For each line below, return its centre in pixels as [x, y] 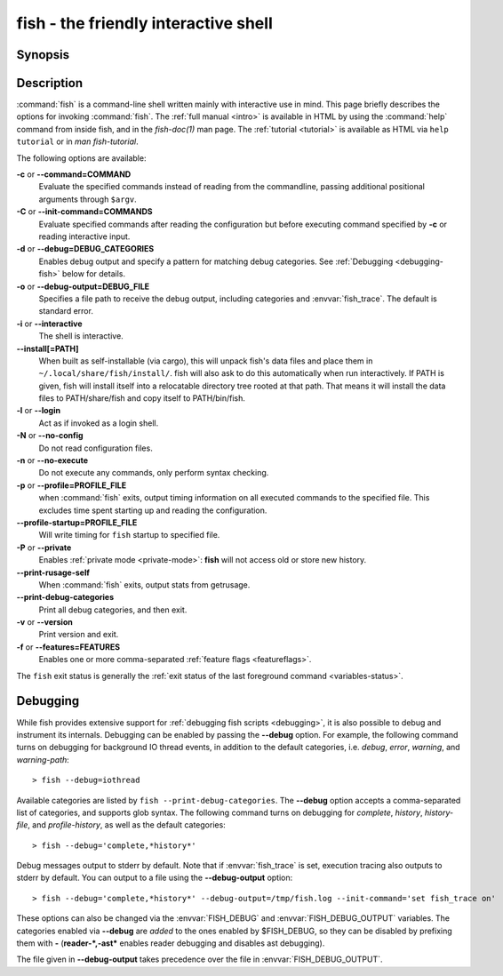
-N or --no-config [50, 436]
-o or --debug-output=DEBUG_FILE [83, 286]
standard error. [66, 311]
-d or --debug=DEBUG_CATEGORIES [85, 249]
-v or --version [44, 622]
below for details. [94, 274]
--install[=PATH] [48, 348]
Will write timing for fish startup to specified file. [129, 535]
